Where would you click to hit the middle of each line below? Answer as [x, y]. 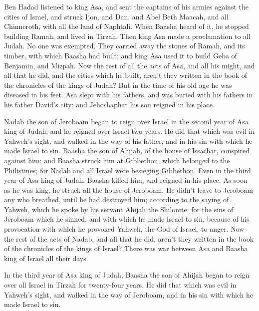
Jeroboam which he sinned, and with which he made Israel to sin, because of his [127, 219]
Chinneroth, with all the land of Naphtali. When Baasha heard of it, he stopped [127, 26]
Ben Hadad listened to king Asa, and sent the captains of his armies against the [126, 6]
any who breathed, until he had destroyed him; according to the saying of [117, 199]
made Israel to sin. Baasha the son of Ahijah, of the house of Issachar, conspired [127, 151]
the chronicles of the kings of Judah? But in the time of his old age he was [118, 85]
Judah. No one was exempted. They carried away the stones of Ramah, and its [125, 46]
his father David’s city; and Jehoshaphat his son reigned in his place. [109, 104]
